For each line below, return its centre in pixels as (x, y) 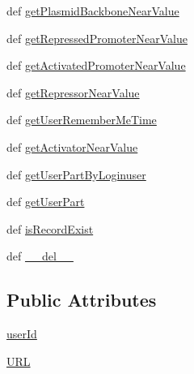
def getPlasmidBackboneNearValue (93, 11)
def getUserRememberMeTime (82, 120)
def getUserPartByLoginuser (76, 174)
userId (22, 334)
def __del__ (40, 256)
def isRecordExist (50, 228)
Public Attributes (82, 300)
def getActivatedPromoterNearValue (96, 65)
